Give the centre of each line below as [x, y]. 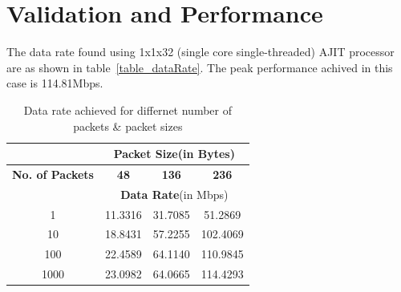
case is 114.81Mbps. [55, 83]
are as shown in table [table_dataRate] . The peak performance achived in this [200, 67]
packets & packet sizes [128, 126]
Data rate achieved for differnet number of [128, 109]
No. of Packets [53, 174]
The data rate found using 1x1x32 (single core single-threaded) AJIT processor [200, 52]
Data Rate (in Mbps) [174, 194]
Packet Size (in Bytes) [174, 154]
